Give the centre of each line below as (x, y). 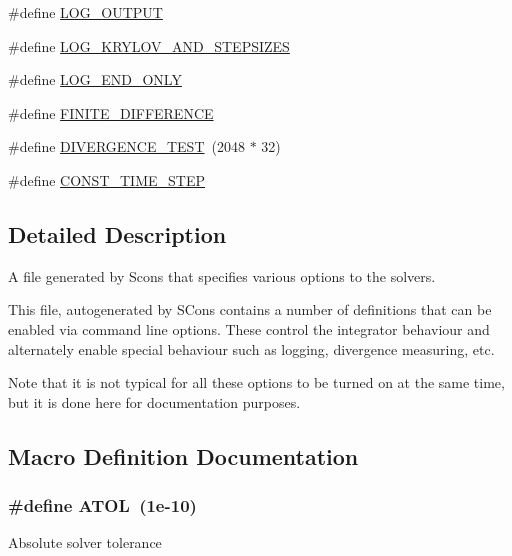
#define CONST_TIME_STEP (106, 179)
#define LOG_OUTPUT (85, 12)
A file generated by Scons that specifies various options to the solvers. (222, 275)
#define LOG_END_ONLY (95, 79)
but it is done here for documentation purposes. (154, 401)
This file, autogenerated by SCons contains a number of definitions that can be (250, 309)
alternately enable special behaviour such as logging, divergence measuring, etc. (251, 348)
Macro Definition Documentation (183, 455)
